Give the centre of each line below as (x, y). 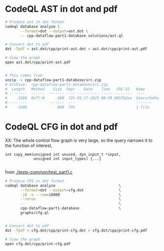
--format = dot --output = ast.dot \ (54, 31)
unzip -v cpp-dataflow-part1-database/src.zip (53, 80)
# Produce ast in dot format (35, 22)
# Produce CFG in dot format (35, 181)
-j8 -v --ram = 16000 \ (71, 195)
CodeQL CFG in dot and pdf (61, 127)
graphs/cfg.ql (35, 213)
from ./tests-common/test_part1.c (39, 172)
